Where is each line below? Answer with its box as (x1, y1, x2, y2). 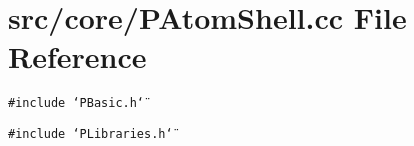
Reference (8, 36, 147, 77)
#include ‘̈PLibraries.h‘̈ (8, 126, 173, 141)
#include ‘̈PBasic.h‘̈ (8, 96, 145, 111)
